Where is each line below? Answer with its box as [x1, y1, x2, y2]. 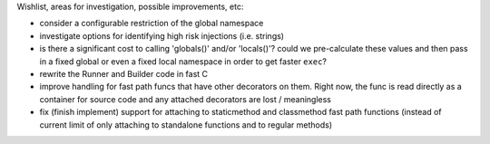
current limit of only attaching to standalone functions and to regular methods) [39, 119, 333, 130]
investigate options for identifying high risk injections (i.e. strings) [39, 30, 285, 41]
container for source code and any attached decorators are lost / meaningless [39, 93, 331, 104]
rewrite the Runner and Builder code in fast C [39, 68, 209, 79]
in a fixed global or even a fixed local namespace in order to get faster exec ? [39, 55, 327, 67]
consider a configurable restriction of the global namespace [39, 18, 264, 29]
